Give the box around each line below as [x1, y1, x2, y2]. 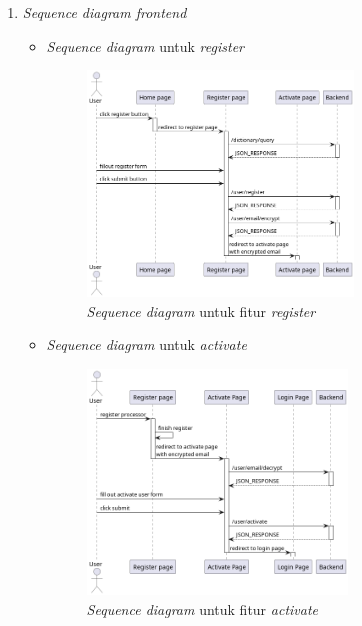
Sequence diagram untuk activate [46, 334, 247, 355]
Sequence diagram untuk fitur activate [86, 599, 319, 620]
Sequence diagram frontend [22, 2, 187, 22]
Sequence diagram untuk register [46, 35, 244, 56]
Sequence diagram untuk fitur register [86, 300, 316, 321]
